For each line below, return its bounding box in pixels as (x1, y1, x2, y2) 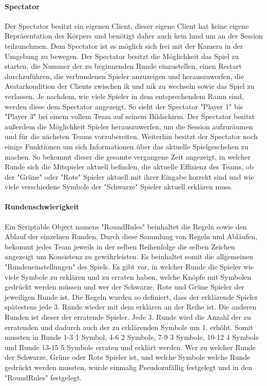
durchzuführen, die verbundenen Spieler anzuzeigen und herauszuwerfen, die (5, 70, 244, 81)
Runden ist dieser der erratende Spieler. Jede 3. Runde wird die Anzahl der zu (5, 312, 251, 322)
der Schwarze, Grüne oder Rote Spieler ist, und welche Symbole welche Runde (5, 352, 251, 362)
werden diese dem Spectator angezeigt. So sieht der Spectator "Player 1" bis (5, 101, 243, 111)
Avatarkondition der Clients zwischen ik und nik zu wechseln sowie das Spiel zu (5, 81, 255, 91)
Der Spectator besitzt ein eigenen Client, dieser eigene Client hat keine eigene (5, 20, 249, 31)
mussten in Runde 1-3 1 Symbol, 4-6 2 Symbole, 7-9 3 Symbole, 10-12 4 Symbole (5, 332, 259, 342)
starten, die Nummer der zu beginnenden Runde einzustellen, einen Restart (5, 61, 242, 71)
